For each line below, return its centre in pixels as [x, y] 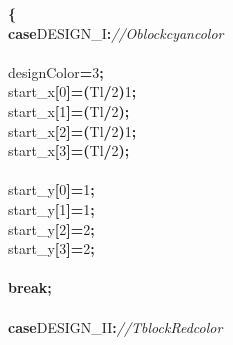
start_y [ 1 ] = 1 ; [51, 208]
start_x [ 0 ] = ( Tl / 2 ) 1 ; [72, 91]
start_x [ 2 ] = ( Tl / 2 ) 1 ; [72, 130]
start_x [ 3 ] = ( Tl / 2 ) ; [69, 150]
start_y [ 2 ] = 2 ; [51, 228]
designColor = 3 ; [56, 71]
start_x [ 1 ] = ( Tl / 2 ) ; [69, 110]
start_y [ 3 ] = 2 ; [51, 248]
